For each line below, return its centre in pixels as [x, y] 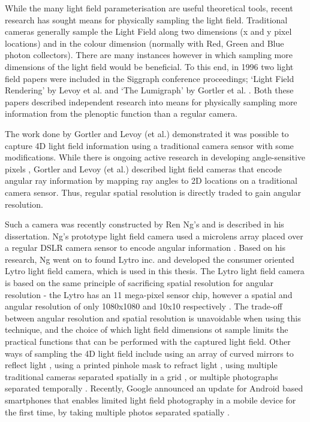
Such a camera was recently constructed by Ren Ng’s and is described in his [145, 224]
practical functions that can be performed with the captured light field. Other [148, 341]
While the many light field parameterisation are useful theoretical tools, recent [149, 8]
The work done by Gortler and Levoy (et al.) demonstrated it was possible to [147, 133]
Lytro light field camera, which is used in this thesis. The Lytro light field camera [155, 271]
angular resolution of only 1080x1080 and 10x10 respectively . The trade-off [144, 306]
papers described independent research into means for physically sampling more [151, 101]
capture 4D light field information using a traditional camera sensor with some [149, 145]
